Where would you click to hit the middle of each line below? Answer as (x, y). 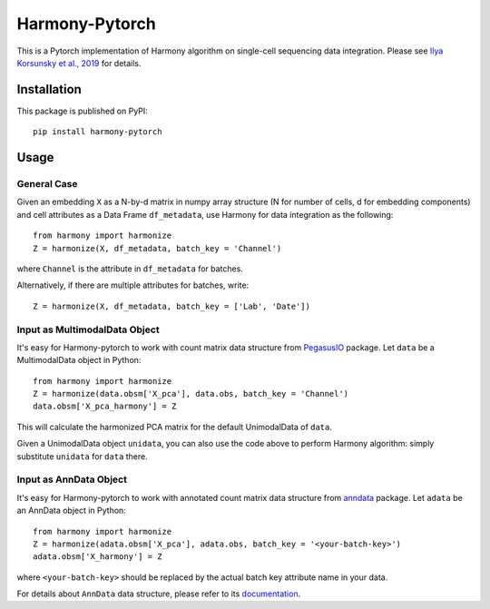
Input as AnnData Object (72, 479)
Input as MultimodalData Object (88, 329)
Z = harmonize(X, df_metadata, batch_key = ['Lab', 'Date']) (171, 306)
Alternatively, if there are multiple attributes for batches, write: (133, 285)
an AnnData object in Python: (71, 511)
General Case (47, 184)
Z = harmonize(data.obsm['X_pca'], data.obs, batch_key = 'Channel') (191, 394)
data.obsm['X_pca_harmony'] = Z (105, 407)
